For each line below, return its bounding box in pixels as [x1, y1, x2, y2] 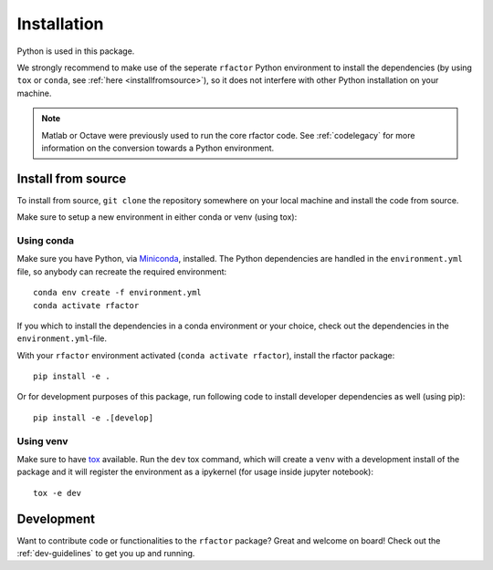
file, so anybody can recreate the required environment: [16, 265, 227, 277]
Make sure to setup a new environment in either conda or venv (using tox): [16, 212, 298, 223]
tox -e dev [33, 488, 82, 498]
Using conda [16, 233, 75, 246]
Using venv [16, 434, 68, 447]
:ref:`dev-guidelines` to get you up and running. [16, 548, 195, 559]
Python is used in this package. [16, 46, 135, 57]
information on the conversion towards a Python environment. [41, 142, 275, 153]
